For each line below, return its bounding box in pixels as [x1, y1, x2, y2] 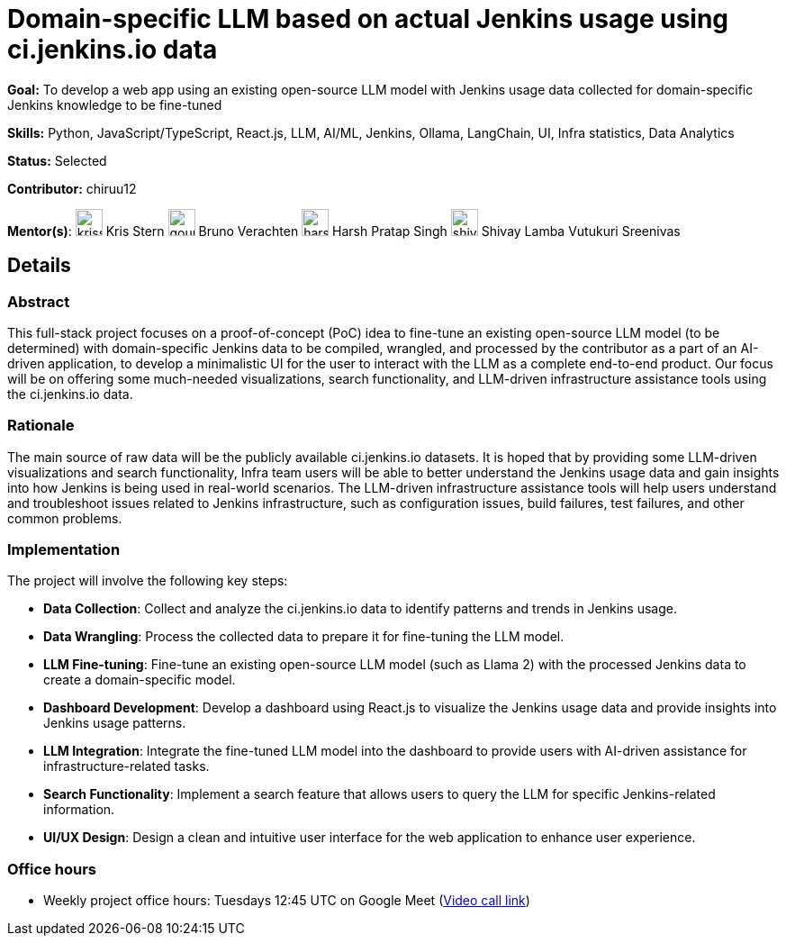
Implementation [7, 540, 121, 559]
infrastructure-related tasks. [43, 758, 210, 775]
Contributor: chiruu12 [7, 180, 137, 196]
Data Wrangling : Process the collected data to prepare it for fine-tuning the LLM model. [43, 629, 565, 645]
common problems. [7, 510, 122, 526]
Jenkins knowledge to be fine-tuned [7, 96, 222, 113]
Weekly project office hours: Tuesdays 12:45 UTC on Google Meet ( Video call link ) [43, 893, 530, 909]
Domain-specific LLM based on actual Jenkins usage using [7, 4, 729, 34]
